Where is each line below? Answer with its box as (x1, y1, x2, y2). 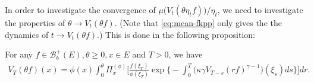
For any (5, 48, 33, 60)
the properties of (5, 17, 65, 28)
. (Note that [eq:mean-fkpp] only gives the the (114, 17, 282, 28)
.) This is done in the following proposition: (97, 28, 255, 40)
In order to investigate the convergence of (5, 4, 156, 15)
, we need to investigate (217, 4, 303, 15)
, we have (168, 48, 203, 60)
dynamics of (5, 28, 49, 40)
